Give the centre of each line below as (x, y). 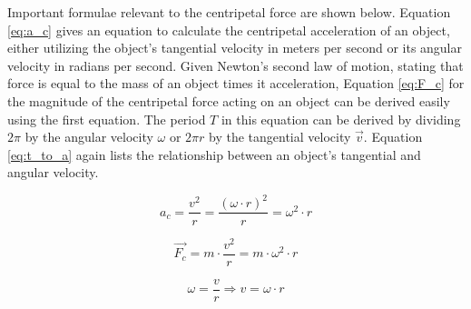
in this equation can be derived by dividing (341, 119)
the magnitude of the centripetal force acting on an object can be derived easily (229, 100)
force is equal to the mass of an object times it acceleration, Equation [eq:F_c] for (236, 83)
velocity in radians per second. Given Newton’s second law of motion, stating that (235, 65)
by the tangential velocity (280, 137)
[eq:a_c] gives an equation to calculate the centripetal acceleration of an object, (229, 30)
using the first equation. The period (107, 119)
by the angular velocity (89, 137)
